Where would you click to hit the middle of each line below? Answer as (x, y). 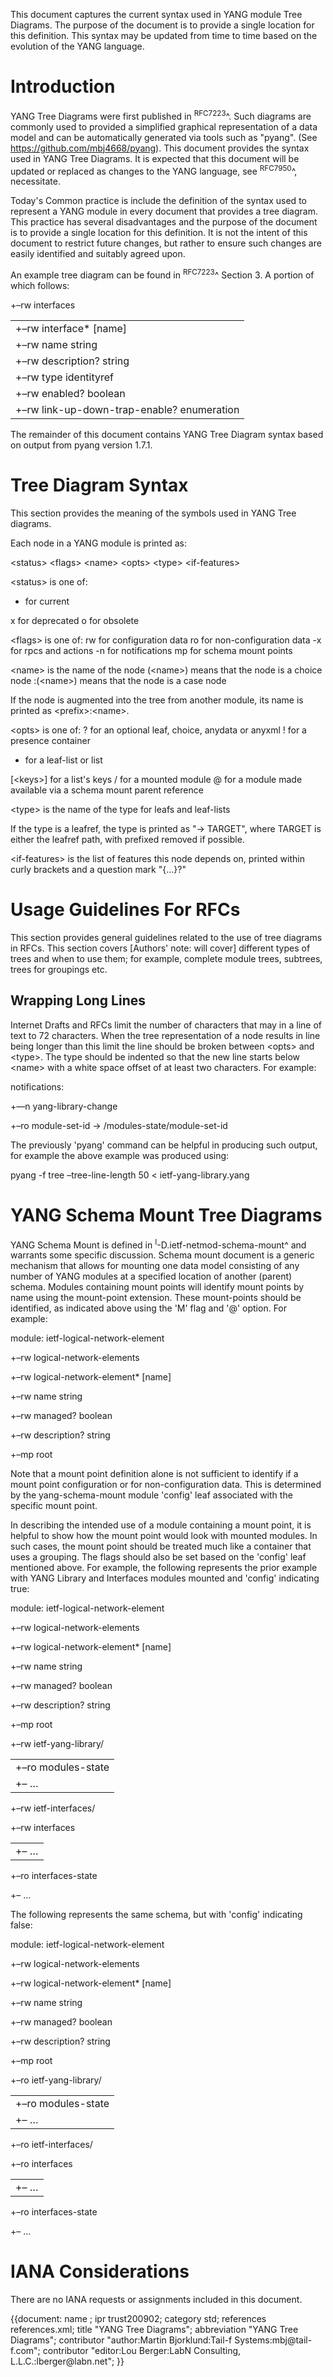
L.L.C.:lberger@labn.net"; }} (67, 2361)
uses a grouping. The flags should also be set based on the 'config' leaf (158, 1557)
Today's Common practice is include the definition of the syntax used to (158, 201)
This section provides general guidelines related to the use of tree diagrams (166, 937)
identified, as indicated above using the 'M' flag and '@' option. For (149, 1308)
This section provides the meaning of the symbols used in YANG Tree (153, 513)
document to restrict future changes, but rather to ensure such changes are (166, 243)
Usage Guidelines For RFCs (125, 910)
